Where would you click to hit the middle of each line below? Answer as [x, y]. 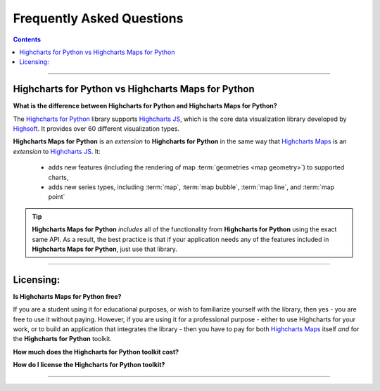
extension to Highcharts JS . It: [57, 151]
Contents [27, 39]
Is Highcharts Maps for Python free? [67, 296]
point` [57, 197]
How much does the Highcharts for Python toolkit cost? [96, 352]
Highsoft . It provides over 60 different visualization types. [96, 129]
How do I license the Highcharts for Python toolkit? [89, 365]
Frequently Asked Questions [98, 18]
